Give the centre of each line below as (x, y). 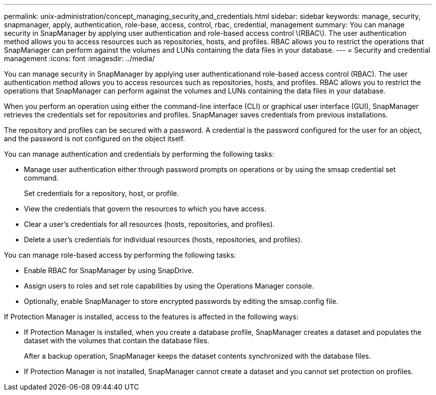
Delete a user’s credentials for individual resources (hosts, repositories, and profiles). (163, 240)
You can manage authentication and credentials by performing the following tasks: (139, 154)
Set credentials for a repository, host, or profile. (102, 193)
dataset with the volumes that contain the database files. (117, 341)
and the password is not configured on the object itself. (95, 139)
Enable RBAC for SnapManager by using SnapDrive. (109, 270)
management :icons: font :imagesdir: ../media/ (79, 58)
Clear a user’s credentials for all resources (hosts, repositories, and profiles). (149, 224)
